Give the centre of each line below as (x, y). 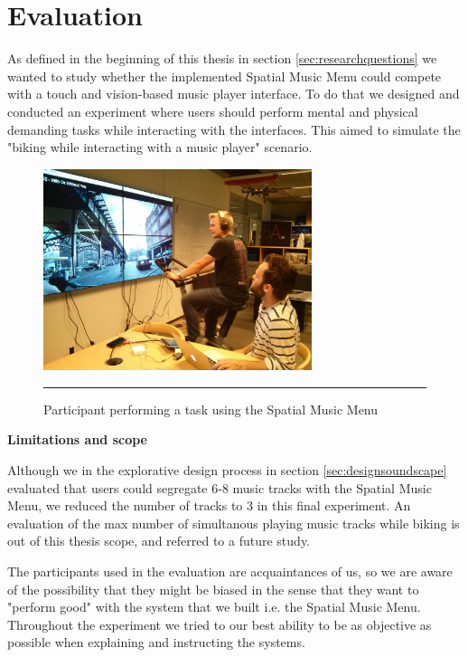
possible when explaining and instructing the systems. (156, 642)
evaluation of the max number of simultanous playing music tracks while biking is (234, 523)
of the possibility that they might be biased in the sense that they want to (213, 589)
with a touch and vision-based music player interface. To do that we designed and (234, 94)
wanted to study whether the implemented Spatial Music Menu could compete (225, 76)
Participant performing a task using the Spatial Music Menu (211, 409)
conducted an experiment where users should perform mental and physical (213, 111)
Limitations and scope (77, 439)
